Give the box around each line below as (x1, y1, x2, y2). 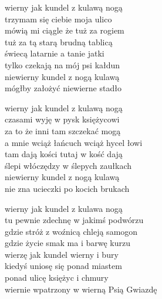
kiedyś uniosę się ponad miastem (5, 260, 122, 272)
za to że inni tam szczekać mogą (5, 124, 121, 137)
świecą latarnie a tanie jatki (5, 47, 104, 59)
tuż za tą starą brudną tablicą (5, 35, 113, 48)
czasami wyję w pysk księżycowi (5, 113, 120, 125)
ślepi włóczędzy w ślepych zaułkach (5, 159, 132, 171)
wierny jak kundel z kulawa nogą (5, 202, 123, 214)
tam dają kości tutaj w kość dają (5, 148, 123, 160)
